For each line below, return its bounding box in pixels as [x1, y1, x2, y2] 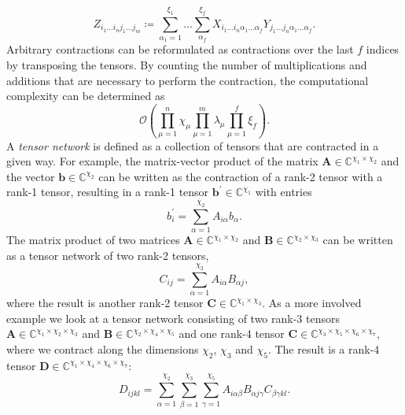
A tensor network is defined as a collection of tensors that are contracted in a [6, 137, 379, 154]
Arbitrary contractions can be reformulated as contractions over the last [6, 41, 354, 57]
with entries [255, 183, 312, 200]
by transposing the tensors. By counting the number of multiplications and [6, 57, 367, 73]
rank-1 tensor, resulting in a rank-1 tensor [6, 183, 209, 200]
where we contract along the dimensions [6, 341, 199, 358]
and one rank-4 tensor [179, 325, 285, 342]
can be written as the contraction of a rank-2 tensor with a [98, 168, 383, 184]
